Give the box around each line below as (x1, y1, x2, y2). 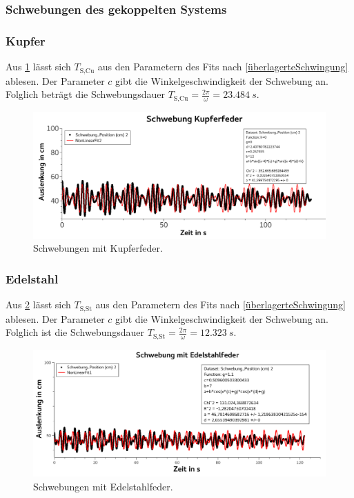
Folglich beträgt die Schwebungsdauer (6, 87, 165, 101)
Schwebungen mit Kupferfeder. (33, 241, 163, 255)
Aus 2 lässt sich (6, 297, 71, 312)
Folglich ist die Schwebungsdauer (6, 325, 145, 339)
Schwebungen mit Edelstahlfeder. (33, 479, 173, 493)
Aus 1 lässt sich (6, 59, 71, 74)
